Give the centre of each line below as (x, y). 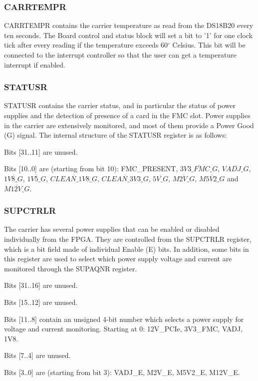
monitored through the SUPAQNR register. (71, 268)
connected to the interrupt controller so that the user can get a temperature (120, 55)
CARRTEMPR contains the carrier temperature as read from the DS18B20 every (129, 25)
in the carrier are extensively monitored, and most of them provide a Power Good (129, 125)
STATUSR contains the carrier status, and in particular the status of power (120, 105)
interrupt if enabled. (35, 64)
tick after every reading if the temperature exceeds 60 (86, 45)
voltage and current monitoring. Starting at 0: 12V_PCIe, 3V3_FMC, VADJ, (124, 329)
